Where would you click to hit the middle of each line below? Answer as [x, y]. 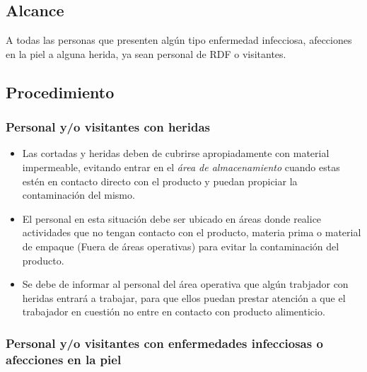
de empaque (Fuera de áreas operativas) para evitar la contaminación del [181, 246]
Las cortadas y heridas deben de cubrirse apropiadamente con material [176, 153]
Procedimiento [60, 92]
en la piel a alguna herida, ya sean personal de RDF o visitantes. [146, 53]
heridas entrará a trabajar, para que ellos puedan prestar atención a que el [184, 297]
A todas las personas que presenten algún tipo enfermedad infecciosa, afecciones [179, 40]
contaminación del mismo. [78, 195]
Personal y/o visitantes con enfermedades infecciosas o [164, 343]
